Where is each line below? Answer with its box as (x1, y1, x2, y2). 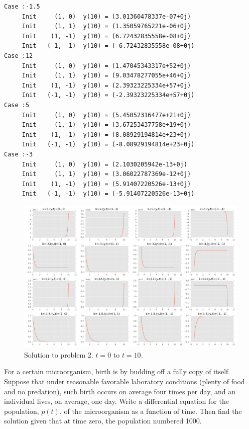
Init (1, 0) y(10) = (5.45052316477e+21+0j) (22, 111, 191, 119)
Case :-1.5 (4, 3, 40, 10)
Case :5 (4, 101, 30, 109)
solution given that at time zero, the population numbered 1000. (4, 415, 202, 426)
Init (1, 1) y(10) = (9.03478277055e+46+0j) (22, 72, 191, 79)
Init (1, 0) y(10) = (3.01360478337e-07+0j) (22, 13, 191, 20)
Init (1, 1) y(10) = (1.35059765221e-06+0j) (22, 23, 191, 30)
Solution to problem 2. (24, 349, 93, 360)
